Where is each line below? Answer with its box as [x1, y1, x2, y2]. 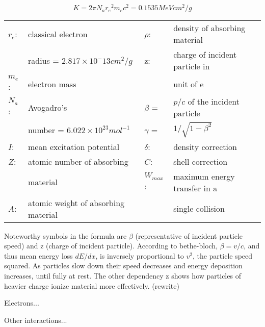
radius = [28, 54, 59, 66]
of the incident [188, 95, 240, 108]
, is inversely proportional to [95, 250, 184, 261]
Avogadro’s [28, 101, 67, 113]
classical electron [28, 28, 88, 40]
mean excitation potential [28, 140, 120, 153]
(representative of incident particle [135, 230, 243, 241]
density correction [173, 140, 237, 153]
